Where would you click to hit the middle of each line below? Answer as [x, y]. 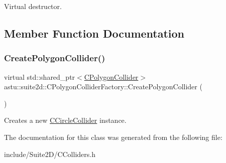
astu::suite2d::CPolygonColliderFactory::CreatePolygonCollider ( [103, 87]
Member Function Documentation [94, 33]
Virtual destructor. [33, 6]
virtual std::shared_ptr [40, 76]
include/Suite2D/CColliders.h [50, 154]
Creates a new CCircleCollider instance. [65, 120]
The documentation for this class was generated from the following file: [113, 137]
